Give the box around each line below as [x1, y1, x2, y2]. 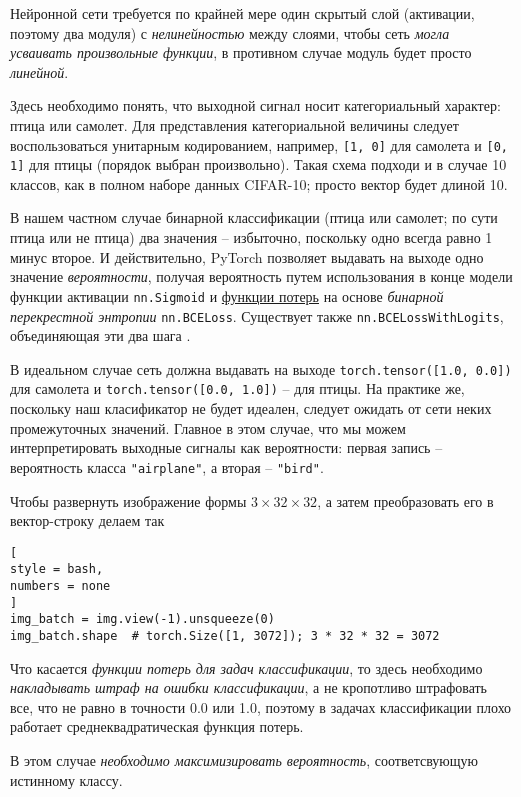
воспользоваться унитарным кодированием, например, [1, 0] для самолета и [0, [10, 134, 509, 155]
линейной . [10, 61, 69, 82]
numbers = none [10, 579, 111, 593]
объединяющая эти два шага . [10, 325, 191, 346]
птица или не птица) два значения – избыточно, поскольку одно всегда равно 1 [10, 227, 493, 248]
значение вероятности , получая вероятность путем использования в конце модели [10, 266, 513, 287]
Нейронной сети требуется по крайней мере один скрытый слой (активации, [10, 3, 475, 23]
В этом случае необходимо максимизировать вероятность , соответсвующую [10, 750, 478, 770]
